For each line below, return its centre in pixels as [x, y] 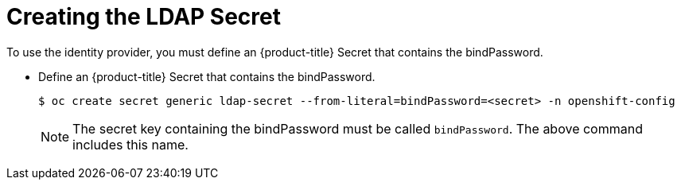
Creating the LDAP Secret [144, 17]
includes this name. [130, 144]
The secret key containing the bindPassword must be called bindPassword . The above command [358, 128]
